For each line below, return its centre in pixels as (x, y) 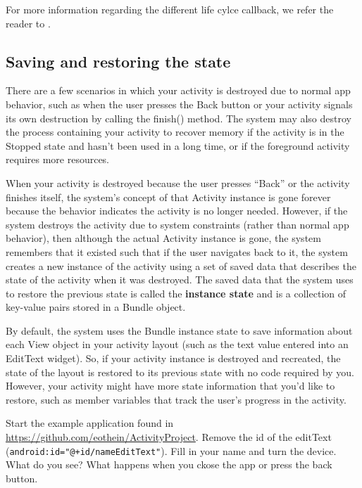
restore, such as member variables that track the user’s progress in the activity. (176, 399)
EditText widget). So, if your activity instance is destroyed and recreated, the (173, 358)
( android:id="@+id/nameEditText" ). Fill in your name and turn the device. (171, 450)
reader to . (28, 23)
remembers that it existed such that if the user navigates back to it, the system (177, 251)
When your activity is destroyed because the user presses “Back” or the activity (178, 182)
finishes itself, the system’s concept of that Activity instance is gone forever (168, 197)
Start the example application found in (90, 423)
